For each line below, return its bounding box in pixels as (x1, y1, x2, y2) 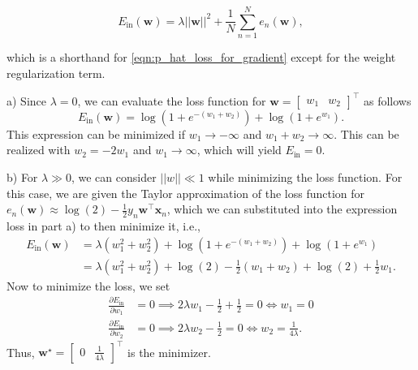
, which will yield (196, 141, 282, 158)
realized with (6, 141, 71, 158)
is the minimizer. (127, 343, 211, 360)
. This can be (334, 125, 399, 142)
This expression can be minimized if (6, 125, 185, 142)
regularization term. (6, 64, 106, 81)
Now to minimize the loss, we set (6, 277, 170, 294)
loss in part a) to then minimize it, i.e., (6, 217, 200, 234)
